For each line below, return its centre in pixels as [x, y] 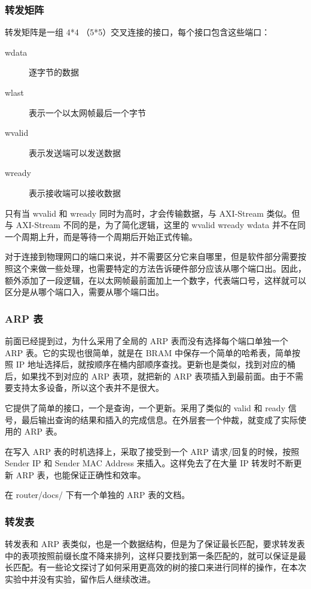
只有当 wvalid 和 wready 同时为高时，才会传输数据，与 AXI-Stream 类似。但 [153, 213]
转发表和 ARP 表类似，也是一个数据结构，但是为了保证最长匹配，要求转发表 [155, 544]
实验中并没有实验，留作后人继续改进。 [80, 579]
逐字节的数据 [54, 72]
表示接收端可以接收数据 [75, 192]
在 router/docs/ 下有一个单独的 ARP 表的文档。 [97, 495]
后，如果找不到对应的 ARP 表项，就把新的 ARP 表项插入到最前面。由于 [146, 376]
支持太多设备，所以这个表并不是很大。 [88, 388]
